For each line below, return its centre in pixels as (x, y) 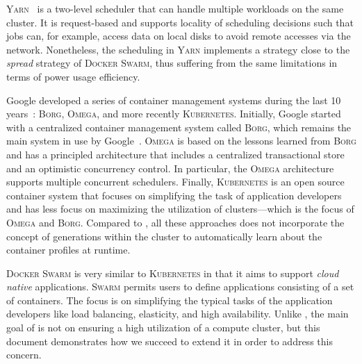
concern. (24, 355)
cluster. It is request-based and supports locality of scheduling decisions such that (180, 22)
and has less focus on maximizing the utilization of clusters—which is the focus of (180, 209)
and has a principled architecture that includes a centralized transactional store (175, 154)
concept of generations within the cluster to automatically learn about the (164, 236)
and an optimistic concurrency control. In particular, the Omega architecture (170, 168)
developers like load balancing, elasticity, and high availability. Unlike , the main (178, 314)
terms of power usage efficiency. (73, 76)
